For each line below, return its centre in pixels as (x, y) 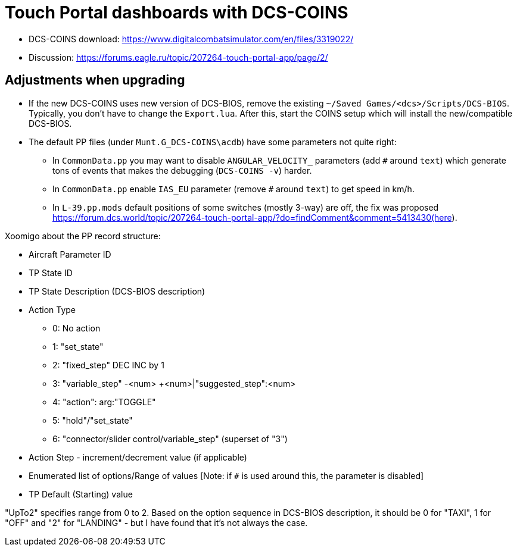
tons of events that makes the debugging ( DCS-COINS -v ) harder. (182, 170)
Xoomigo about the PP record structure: (83, 236)
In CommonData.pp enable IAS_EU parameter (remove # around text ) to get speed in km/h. (233, 189)
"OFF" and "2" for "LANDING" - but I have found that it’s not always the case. (156, 522)
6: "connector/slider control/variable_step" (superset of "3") (170, 439)
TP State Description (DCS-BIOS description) (117, 291)
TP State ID (51, 273)
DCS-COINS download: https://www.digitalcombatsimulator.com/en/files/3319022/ (191, 39)
